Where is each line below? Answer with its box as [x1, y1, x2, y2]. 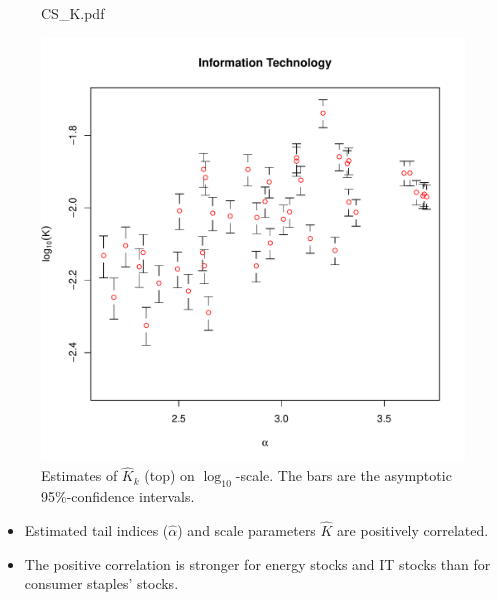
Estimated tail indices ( [24, 520, 169, 541]
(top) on [144, 465, 195, 486]
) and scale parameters [177, 520, 316, 541]
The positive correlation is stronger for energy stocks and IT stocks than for [24, 553, 491, 574]
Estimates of [41, 465, 118, 486]
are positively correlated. [337, 520, 489, 541]
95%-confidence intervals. [41, 486, 195, 507]
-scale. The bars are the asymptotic [235, 465, 452, 486]
